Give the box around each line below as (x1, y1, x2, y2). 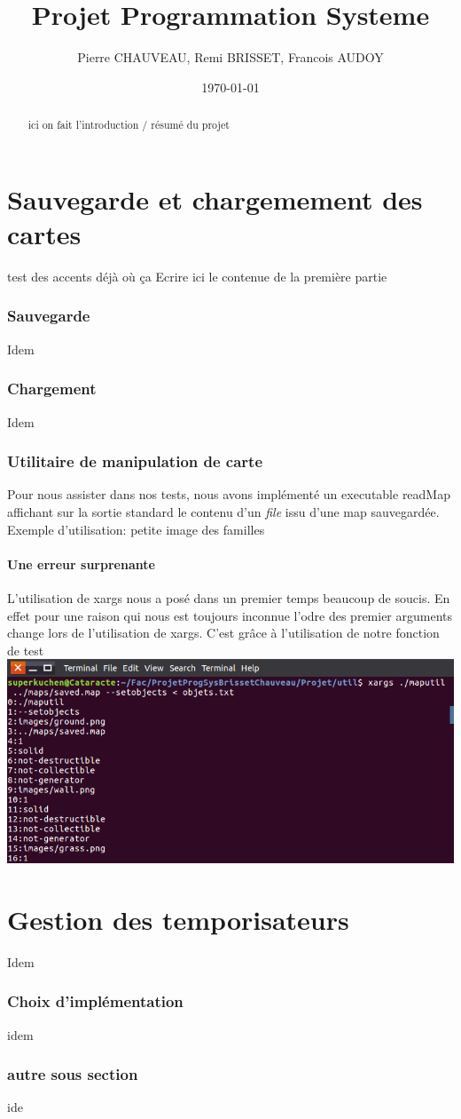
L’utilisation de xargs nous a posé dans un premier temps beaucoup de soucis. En (7, 588, 450, 607)
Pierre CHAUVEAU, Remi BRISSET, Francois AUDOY (77, 48, 384, 67)
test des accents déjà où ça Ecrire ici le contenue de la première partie (7, 266, 387, 285)
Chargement (7, 377, 97, 400)
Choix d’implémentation (7, 990, 184, 1012)
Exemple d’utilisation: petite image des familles (7, 520, 265, 538)
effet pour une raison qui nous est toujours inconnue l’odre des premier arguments (7, 606, 453, 624)
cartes (7, 215, 82, 251)
